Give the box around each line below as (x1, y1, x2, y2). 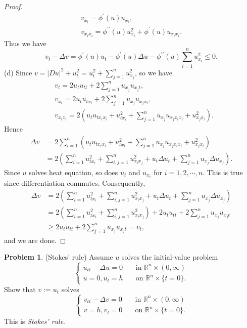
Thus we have (4, 37, 46, 48)
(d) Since (4, 67, 32, 77)
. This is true (203, 167, 243, 177)
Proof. (4, 1, 23, 11)
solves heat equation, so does (29, 167, 118, 177)
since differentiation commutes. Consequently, (4, 177, 145, 188)
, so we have (134, 67, 172, 77)
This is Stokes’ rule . (4, 315, 65, 326)
